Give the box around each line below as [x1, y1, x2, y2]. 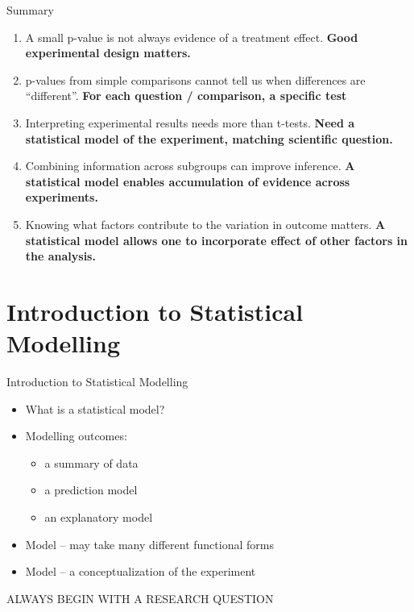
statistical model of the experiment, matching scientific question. [25, 130, 393, 147]
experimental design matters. [25, 44, 191, 61]
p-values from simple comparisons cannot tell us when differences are [25, 71, 366, 88]
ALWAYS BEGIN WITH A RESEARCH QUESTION [6, 589, 274, 606]
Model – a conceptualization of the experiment [25, 563, 256, 580]
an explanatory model [44, 509, 153, 525]
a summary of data [44, 454, 139, 471]
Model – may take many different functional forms [25, 535, 274, 552]
